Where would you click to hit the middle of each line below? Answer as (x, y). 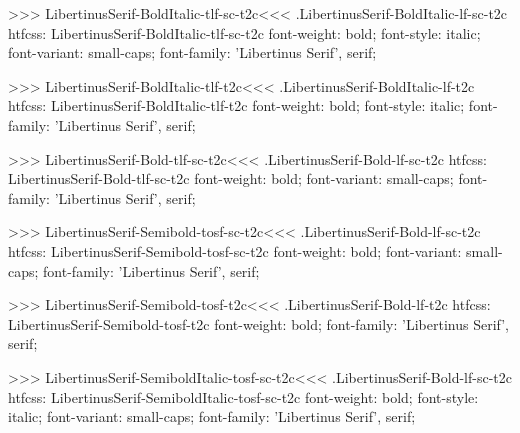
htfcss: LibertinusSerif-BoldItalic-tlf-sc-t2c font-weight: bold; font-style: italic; (244, 32)
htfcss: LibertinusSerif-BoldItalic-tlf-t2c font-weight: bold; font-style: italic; (236, 105)
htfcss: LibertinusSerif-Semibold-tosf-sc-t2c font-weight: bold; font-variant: (235, 250)
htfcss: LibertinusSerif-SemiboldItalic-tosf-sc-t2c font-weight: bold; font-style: (243, 396)
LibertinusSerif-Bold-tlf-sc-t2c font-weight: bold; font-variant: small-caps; (231, 178)
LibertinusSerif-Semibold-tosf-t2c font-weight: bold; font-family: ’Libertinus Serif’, (258, 323)
